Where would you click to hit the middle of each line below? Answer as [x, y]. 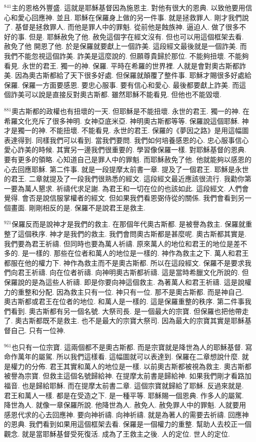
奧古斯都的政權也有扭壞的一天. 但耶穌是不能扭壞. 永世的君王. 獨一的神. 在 [130, 111]
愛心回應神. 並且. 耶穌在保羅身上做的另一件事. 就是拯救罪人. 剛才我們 [130, 17]
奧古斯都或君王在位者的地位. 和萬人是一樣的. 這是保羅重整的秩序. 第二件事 [124, 301]
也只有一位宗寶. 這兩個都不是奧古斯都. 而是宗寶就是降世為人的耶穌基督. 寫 [132, 347]
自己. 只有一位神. [38, 330]
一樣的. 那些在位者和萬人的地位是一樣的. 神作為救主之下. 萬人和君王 [139, 253]
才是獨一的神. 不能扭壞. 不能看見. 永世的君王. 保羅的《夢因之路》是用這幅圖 [127, 130]
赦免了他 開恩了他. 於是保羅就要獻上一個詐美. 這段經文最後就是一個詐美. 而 [126, 46]
